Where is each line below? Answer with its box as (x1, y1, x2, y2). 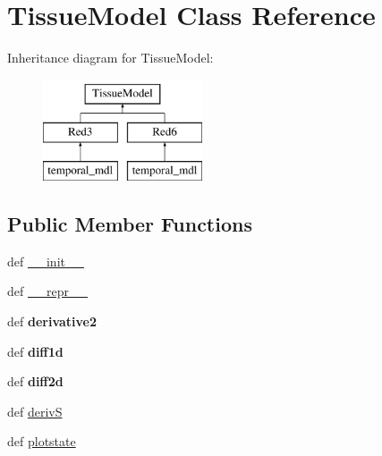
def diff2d (7, 372, 64, 391)
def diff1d (7, 342, 64, 360)
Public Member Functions (7, 210, 252, 238)
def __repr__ (7, 282, 88, 300)
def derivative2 (7, 312, 98, 331)
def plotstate (7, 432, 76, 451)
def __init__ (7, 251, 84, 270)
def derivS (7, 401, 63, 420)
